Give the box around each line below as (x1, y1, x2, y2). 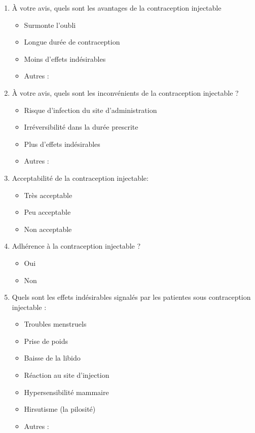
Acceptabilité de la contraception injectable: (12, 172, 149, 183)
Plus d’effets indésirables (24, 138, 100, 149)
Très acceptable (24, 189, 72, 200)
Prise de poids (24, 335, 68, 346)
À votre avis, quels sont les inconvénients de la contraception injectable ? (12, 87, 239, 98)
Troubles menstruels (24, 319, 87, 329)
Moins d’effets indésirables (24, 53, 106, 64)
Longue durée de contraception (24, 36, 120, 47)
